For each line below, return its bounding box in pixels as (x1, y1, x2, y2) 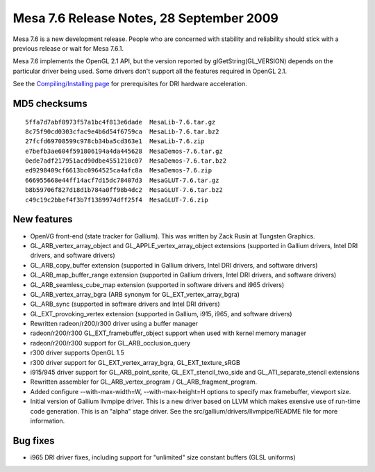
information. (30, 416, 65, 425)
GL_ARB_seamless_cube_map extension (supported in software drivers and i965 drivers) (30, 280, 285, 288)
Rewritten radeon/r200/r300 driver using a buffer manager (30, 320, 198, 328)
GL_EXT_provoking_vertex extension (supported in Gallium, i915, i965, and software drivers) (30, 309, 292, 318)
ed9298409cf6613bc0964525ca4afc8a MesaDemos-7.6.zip (25, 167, 212, 174)
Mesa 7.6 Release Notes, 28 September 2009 (12, 10, 279, 26)
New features (12, 213, 73, 225)
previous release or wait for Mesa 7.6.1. (12, 44, 124, 52)
